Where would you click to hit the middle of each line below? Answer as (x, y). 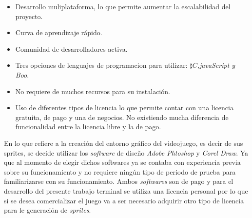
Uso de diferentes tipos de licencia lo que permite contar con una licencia (124, 108)
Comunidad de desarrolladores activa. (71, 49)
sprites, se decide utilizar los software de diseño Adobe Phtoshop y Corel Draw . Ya (126, 152)
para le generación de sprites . (48, 210)
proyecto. (29, 16)
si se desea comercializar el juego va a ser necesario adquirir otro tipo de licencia (124, 200)
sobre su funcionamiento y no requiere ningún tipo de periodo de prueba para (120, 171)
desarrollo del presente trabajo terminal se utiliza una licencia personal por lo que (126, 190)
